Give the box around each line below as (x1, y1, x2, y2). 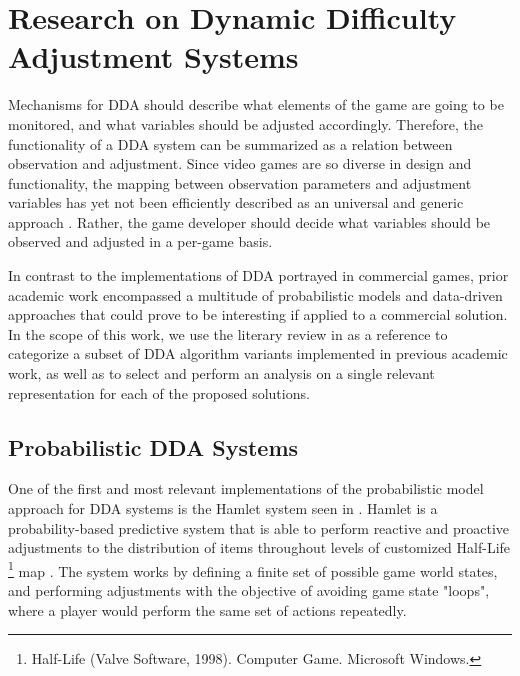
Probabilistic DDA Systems (8, 431, 299, 462)
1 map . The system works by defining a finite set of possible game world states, (8, 557, 498, 581)
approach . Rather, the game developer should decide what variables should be (8, 211, 491, 232)
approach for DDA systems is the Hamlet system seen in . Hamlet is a (8, 498, 438, 519)
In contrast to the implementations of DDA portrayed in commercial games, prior (8, 265, 509, 286)
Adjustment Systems (8, 36, 299, 77)
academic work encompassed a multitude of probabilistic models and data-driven (8, 284, 503, 305)
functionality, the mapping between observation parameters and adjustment (8, 172, 472, 193)
